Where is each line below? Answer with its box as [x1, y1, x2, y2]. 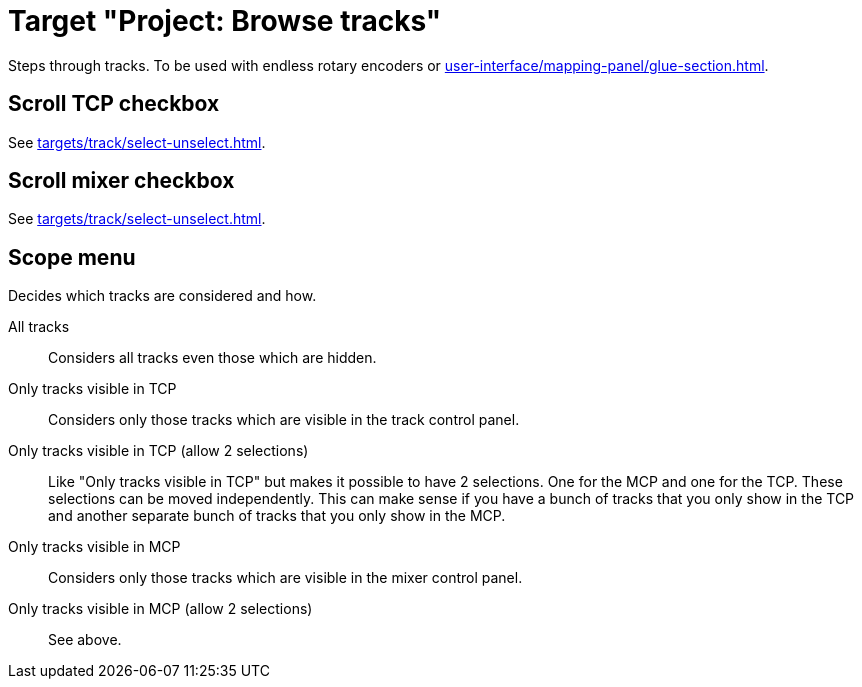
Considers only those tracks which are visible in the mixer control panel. [48, 569, 523, 587]
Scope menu [8, 244, 136, 270]
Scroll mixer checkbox [8, 168, 235, 194]
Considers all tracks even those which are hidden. [48, 349, 377, 367]
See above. [48, 631, 122, 649]
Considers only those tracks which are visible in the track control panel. [48, 411, 520, 429]
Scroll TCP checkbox [8, 91, 220, 117]
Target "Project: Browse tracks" [8, 4, 442, 38]
